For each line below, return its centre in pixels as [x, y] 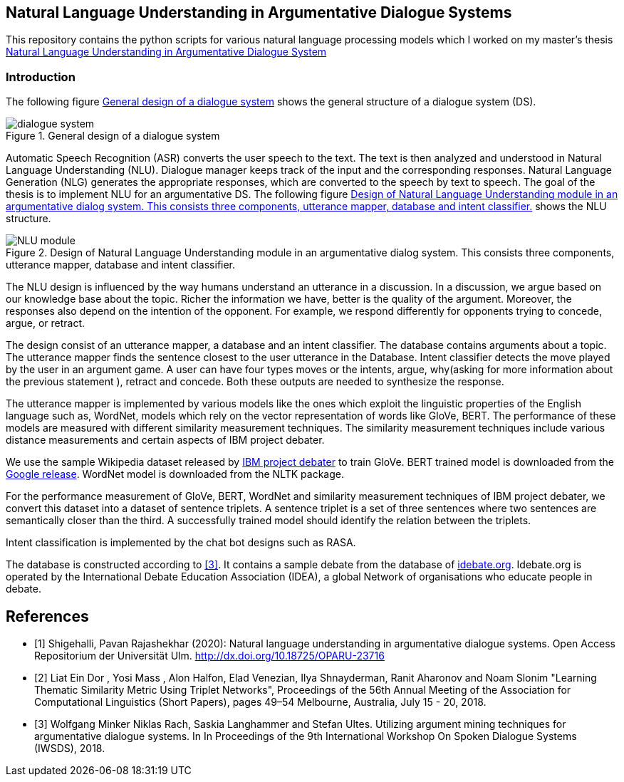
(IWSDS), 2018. [70, 749]
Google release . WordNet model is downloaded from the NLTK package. [175, 474]
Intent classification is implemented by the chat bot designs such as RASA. [181, 543]
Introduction [41, 77]
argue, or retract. [46, 323]
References [47, 616]
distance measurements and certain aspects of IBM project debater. [165, 440]
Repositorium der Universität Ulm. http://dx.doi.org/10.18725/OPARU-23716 [209, 656]
